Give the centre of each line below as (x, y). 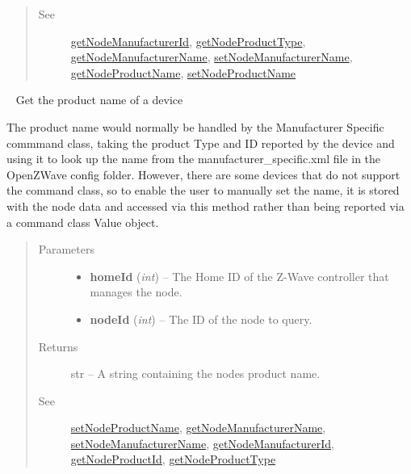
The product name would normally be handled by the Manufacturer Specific (195, 126)
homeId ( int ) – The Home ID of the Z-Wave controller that (239, 276)
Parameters (66, 249)
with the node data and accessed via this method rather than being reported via (205, 206)
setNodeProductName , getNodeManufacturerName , (198, 428)
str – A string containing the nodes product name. (195, 373)
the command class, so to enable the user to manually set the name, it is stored (203, 190)
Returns (58, 346)
